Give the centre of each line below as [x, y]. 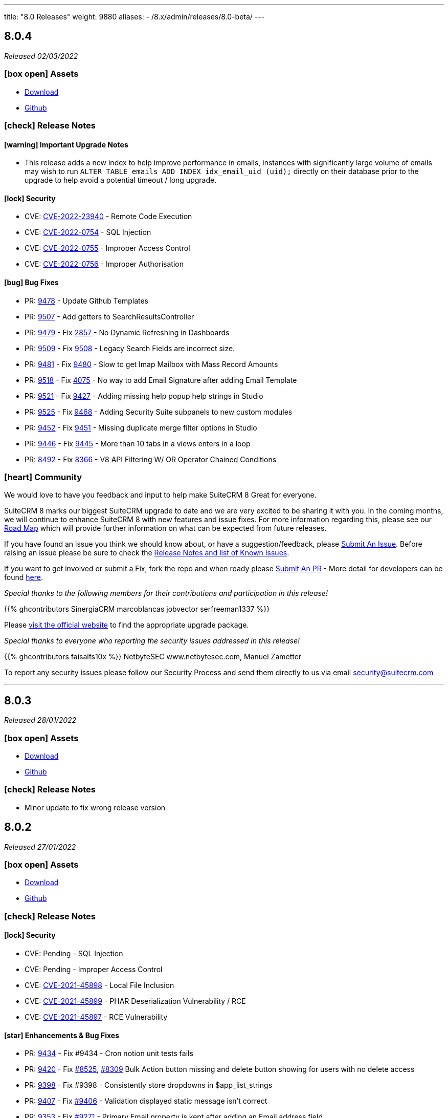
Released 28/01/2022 [40, 720]
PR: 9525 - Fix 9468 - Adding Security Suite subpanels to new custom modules [159, 412]
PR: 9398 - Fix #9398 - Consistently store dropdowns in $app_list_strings [149, 1085]
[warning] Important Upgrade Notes [66, 144]
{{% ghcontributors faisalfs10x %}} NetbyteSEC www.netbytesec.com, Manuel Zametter [153, 657]
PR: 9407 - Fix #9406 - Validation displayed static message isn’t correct [146, 1101]
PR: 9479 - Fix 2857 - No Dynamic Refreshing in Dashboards [127, 332]
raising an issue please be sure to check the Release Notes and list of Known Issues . [147, 553]
